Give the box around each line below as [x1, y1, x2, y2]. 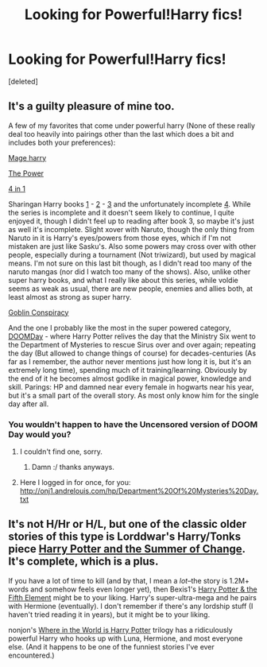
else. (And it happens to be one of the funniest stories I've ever [8, 642, 215, 651]
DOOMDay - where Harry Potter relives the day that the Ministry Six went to [8, 332, 257, 341]
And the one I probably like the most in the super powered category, [8, 323, 232, 332]
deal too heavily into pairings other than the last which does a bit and [8, 129, 234, 138]
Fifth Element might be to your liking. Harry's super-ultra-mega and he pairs [8, 592, 257, 602]
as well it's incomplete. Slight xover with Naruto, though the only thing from [8, 224, 254, 234]
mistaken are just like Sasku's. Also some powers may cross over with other [8, 241, 257, 251]
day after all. [8, 399, 49, 409]
